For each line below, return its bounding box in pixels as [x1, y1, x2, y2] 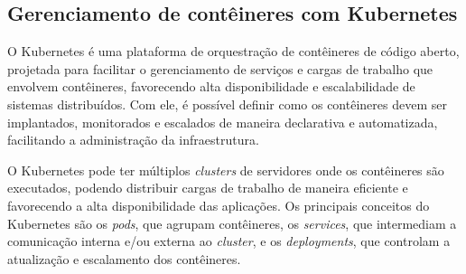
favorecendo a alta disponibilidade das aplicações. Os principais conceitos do [7, 195, 430, 214]
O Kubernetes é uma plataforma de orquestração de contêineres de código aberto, [7, 42, 460, 61]
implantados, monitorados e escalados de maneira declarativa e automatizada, [7, 112, 438, 131]
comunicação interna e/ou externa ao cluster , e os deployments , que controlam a [7, 231, 451, 250]
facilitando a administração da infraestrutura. [7, 130, 259, 149]
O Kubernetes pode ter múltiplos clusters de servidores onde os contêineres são [7, 160, 444, 179]
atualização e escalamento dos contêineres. [7, 249, 241, 268]
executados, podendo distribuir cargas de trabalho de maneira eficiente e [7, 178, 408, 197]
